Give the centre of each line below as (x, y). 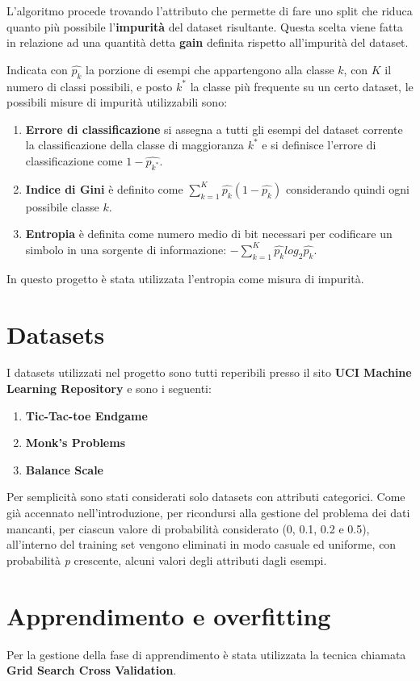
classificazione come (74, 160)
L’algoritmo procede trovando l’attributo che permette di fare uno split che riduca (210, 10)
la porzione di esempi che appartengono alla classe (210, 69)
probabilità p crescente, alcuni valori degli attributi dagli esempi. (167, 560)
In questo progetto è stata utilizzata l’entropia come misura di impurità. (185, 278)
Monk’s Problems (76, 443)
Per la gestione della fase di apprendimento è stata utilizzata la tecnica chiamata (206, 654)
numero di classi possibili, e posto (90, 86)
